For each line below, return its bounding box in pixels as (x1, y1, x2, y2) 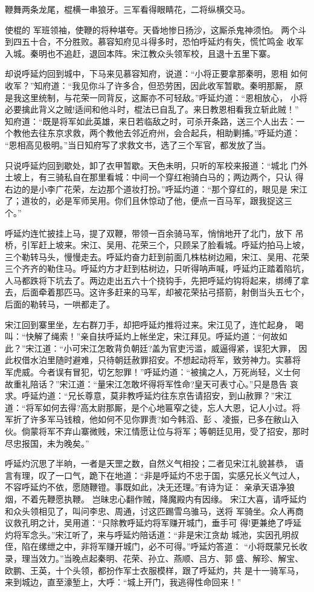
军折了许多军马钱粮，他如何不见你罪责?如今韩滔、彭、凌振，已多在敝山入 (5, 413, 299, 426)
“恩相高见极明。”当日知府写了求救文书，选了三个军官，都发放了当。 (5, 138, 271, 151)
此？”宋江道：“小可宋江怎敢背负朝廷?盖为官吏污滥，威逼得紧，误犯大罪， (5, 341, 296, 354)
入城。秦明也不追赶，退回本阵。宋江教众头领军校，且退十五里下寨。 (5, 47, 275, 59)
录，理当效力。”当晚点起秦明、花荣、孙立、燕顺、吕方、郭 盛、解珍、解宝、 (5, 551, 304, 564)
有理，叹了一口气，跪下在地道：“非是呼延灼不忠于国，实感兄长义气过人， (13, 469, 305, 481)
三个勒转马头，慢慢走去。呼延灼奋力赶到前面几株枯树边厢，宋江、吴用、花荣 (5, 250, 309, 263)
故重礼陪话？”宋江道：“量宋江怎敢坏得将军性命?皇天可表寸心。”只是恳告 (5, 377, 287, 390)
